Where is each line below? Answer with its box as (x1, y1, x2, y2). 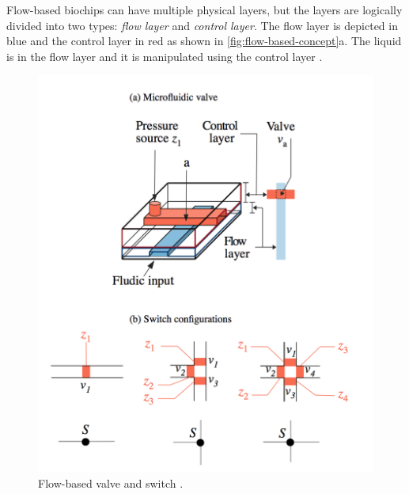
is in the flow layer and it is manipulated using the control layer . (6, 47, 323, 64)
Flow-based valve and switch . (38, 475, 184, 492)
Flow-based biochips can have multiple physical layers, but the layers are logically (6, 2, 403, 17)
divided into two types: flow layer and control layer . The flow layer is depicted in (6, 17, 398, 33)
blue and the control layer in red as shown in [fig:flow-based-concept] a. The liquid (6, 32, 402, 49)
